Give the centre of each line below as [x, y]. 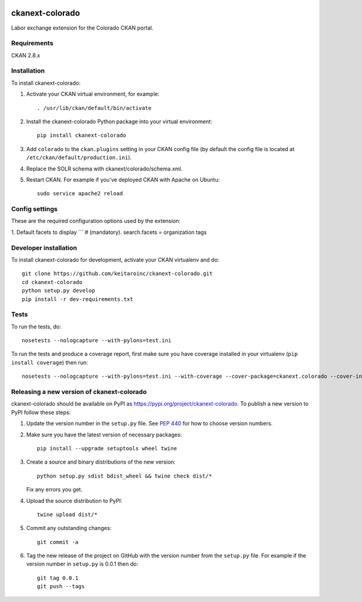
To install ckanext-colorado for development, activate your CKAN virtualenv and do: [115, 259]
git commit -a [58, 542]
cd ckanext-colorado [52, 282]
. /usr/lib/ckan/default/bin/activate [94, 108]
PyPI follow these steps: [41, 412]
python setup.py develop [59, 291]
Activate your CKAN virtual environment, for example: [93, 94]
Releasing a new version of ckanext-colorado [79, 392]
